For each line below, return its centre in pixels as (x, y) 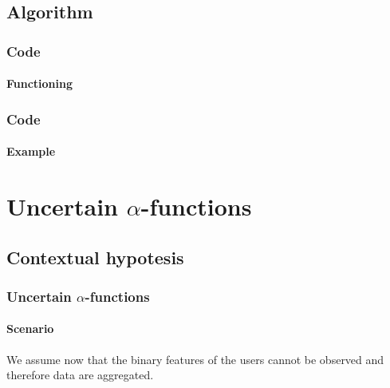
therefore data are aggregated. (80, 375)
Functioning (40, 83)
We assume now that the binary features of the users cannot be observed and (195, 359)
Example (31, 151)
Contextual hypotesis (95, 257)
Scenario (30, 329)
